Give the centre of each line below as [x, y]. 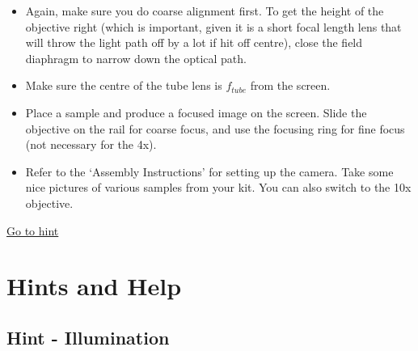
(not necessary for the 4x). [91, 144]
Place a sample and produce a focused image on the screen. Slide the [196, 112]
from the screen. [290, 85]
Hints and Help [94, 286]
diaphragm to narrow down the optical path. [136, 58]
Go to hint [33, 230]
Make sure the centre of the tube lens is [124, 85]
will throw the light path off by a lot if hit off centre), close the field [194, 42]
